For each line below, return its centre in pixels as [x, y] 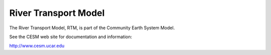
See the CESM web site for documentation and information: [71, 37]
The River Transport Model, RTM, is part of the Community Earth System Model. [92, 28]
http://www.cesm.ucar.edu [37, 46]
